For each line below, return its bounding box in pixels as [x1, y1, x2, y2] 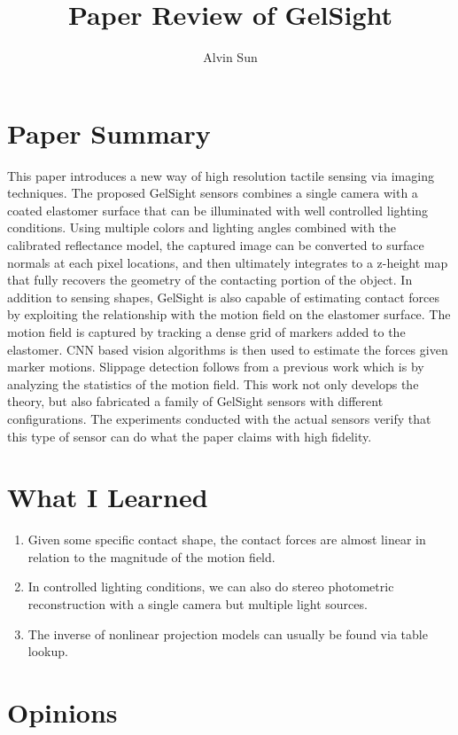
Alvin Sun [203, 48, 258, 66]
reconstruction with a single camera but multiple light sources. [27, 595, 368, 614]
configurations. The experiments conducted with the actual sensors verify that [7, 409, 431, 427]
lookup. [27, 642, 68, 661]
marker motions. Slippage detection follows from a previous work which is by [7, 357, 424, 376]
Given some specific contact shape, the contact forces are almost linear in [27, 530, 426, 549]
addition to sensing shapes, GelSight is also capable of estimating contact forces [7, 287, 440, 306]
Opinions [7, 694, 118, 731]
